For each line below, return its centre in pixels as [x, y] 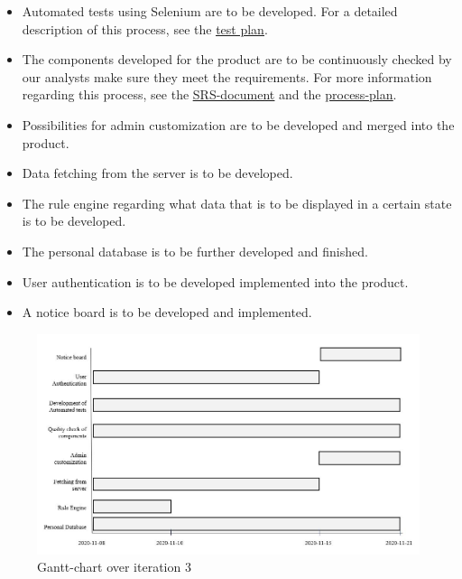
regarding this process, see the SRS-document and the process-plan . [209, 94]
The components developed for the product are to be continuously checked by [237, 59]
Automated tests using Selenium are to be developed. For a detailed [210, 11]
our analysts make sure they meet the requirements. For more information [227, 76]
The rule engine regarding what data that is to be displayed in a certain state [237, 203]
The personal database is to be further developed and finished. [195, 251]
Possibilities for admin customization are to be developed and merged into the [238, 124]
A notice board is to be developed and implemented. [167, 312]
